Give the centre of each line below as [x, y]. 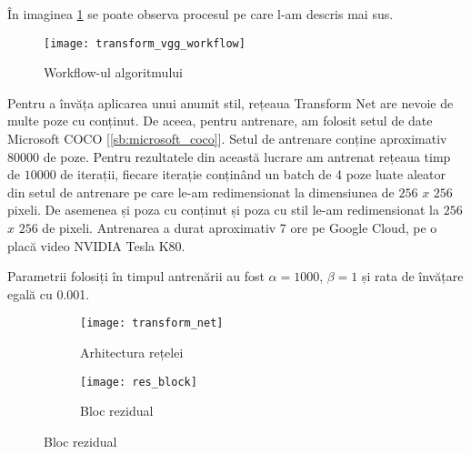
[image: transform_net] [152, 323]
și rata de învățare [412, 276]
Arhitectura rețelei [132, 353]
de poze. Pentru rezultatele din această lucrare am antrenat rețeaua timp [247, 156]
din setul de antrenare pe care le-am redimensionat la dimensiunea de [201, 192]
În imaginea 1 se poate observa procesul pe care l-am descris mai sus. [200, 14]
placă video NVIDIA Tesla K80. [96, 245]
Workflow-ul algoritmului [113, 72]
